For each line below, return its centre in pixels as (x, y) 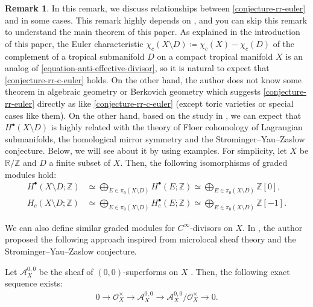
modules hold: (31, 174)
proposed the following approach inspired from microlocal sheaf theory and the (150, 239)
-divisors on (211, 227)
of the (284, 43)
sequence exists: (34, 283)
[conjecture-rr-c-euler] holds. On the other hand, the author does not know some (153, 79)
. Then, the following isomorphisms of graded (204, 162)
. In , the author (273, 227)
